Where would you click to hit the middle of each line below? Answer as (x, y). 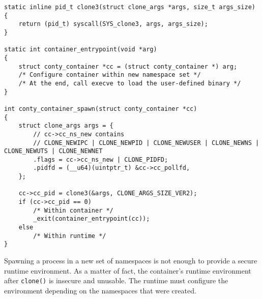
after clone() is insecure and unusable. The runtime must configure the (116, 280)
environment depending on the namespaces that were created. (100, 290)
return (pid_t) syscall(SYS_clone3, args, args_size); (113, 24)
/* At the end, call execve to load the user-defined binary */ (130, 83)
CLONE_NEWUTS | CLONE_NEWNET (53, 151)
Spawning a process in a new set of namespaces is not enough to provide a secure (131, 261)
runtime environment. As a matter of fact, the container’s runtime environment (128, 270)
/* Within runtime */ (70, 236)
